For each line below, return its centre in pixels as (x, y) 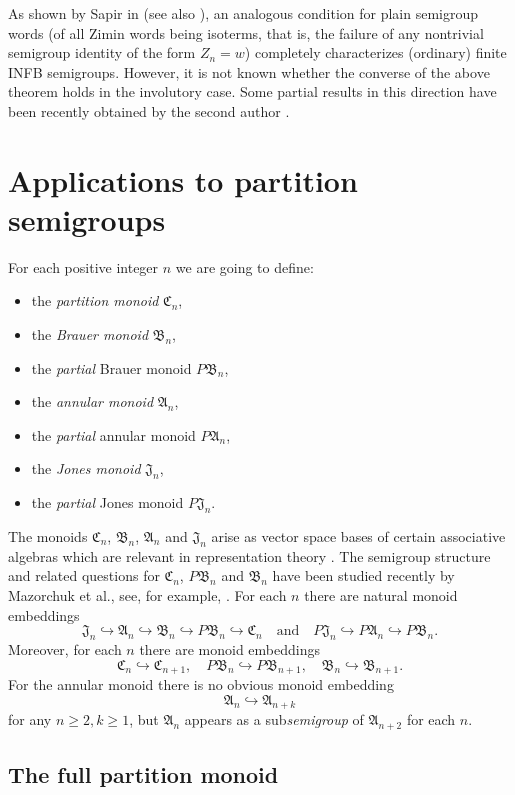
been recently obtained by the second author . (149, 110)
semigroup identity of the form (102, 52)
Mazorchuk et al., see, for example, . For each (147, 595)
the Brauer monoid (90, 334)
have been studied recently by (363, 575)
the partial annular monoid (113, 434)
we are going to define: (244, 266)
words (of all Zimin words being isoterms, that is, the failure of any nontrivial (246, 32)
